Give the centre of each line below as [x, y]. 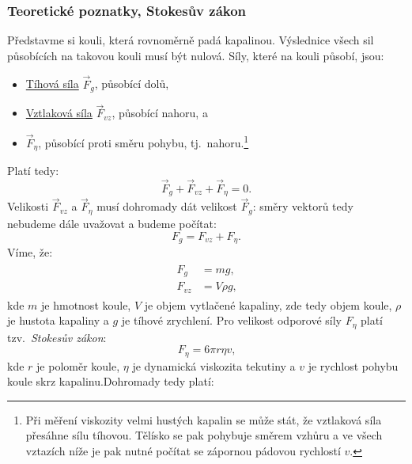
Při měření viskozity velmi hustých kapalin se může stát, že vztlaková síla [204, 419]
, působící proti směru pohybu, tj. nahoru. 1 [144, 141]
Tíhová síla [52, 84]
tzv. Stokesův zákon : [57, 337]
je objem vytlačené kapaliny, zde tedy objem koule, [268, 304]
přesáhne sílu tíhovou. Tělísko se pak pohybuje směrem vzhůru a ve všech [204, 435]
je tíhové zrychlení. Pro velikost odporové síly [231, 320]
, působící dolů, [132, 84]
